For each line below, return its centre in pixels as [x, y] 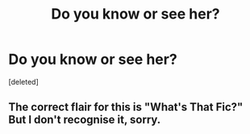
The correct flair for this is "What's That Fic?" [126, 107]
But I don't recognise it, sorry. [85, 120]
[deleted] [23, 82]
